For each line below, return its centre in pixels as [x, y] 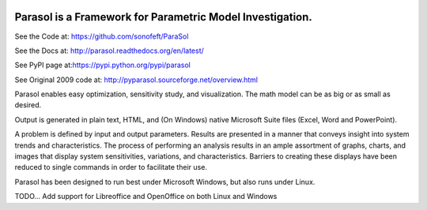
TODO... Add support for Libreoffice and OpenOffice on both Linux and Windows [146, 197]
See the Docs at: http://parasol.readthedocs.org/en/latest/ [110, 51]
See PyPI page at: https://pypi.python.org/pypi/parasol [103, 65]
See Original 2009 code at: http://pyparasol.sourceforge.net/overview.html [136, 80]
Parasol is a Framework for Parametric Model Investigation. [163, 17]
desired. [28, 105]
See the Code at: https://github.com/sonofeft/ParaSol [102, 36]
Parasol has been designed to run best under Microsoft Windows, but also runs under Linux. [165, 182]
